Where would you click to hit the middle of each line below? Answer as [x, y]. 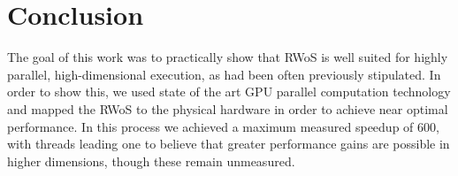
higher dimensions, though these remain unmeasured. [151, 161]
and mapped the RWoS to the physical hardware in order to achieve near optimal [228, 108]
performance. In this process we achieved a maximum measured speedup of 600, [223, 126]
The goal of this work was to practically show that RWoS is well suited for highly [228, 57]
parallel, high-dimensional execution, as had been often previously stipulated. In [224, 74]
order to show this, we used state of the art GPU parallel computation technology [229, 92]
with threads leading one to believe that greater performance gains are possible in [229, 144]
